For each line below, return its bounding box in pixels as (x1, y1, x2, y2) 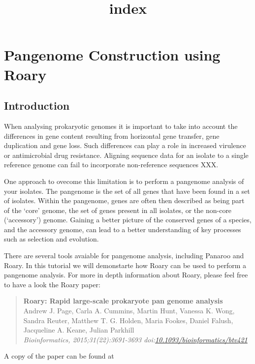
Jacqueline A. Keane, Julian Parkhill (23, 325, 134, 335)
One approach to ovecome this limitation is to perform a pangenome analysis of (4, 176, 244, 186)
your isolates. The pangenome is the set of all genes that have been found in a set (4, 185, 250, 196)
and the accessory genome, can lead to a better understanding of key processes (4, 224, 241, 234)
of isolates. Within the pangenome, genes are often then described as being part (4, 195, 245, 206)
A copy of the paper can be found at (4, 351, 114, 361)
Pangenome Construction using (4, 45, 221, 65)
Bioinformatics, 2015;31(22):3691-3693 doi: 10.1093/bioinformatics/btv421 (23, 334, 248, 344)
